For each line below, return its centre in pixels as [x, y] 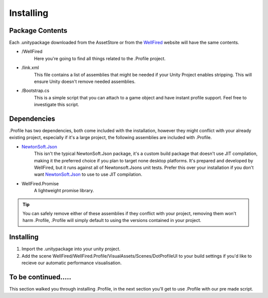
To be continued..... [40, 277]
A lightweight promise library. [64, 191]
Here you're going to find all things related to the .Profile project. [100, 58]
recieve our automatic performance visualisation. [71, 263]
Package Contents [38, 31]
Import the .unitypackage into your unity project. [71, 249]
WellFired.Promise [40, 183]
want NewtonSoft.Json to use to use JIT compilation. [88, 174]
